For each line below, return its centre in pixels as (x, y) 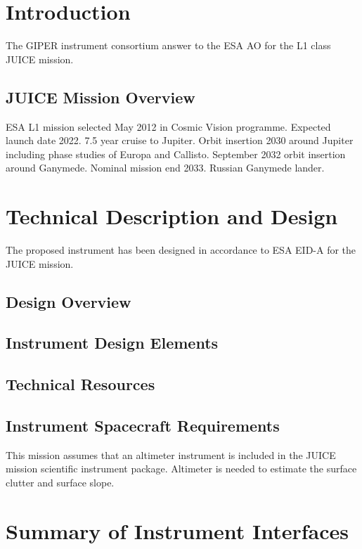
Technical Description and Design (172, 216)
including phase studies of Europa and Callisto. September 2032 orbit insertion (176, 154)
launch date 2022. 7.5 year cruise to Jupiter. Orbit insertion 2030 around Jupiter (180, 140)
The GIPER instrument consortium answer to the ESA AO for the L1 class (168, 45)
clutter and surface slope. (60, 482)
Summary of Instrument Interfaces (177, 530)
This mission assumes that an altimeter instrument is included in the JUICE (171, 454)
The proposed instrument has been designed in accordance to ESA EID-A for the (181, 250)
